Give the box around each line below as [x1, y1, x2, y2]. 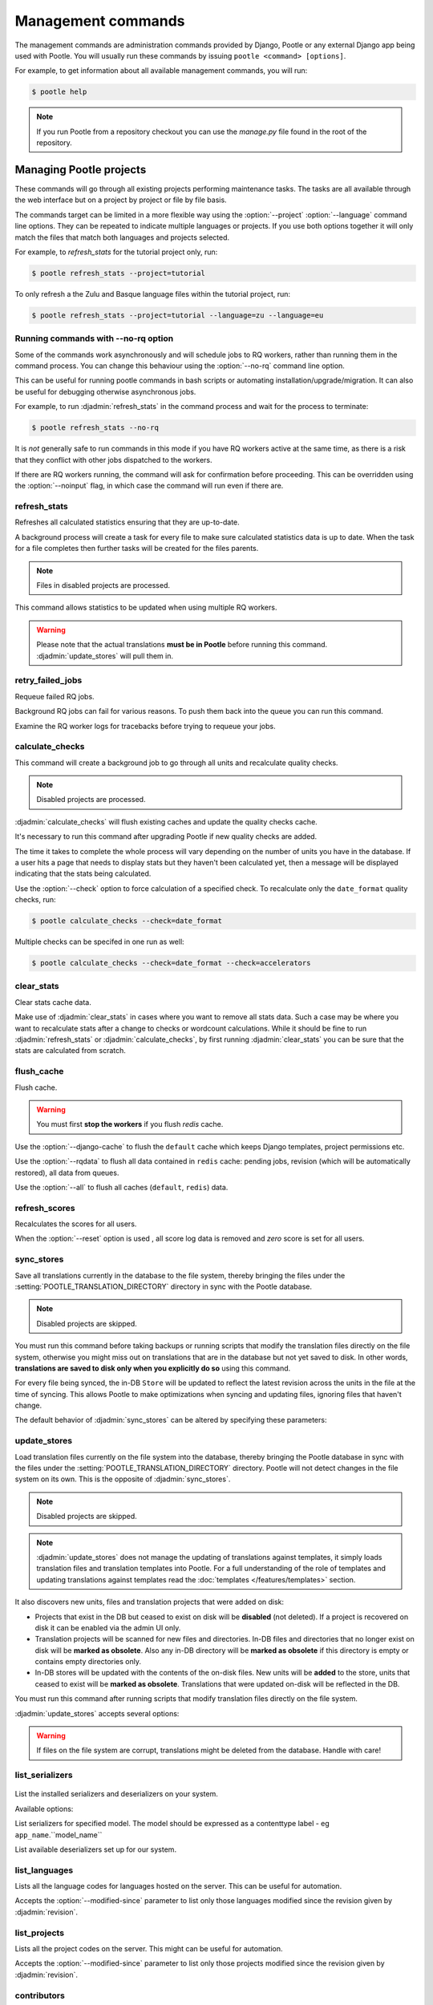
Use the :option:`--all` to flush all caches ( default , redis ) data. [14, 1182, 229, 1192]
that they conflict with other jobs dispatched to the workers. [14, 455, 212, 464]
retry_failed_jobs [14, 674, 83, 686]
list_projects [14, 1927, 64, 1938]
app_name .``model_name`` [14, 1829, 103, 1840]
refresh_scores [14, 1202, 75, 1213]
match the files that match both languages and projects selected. [14, 233, 230, 242]
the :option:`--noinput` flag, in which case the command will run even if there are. [14, 481, 284, 491]
